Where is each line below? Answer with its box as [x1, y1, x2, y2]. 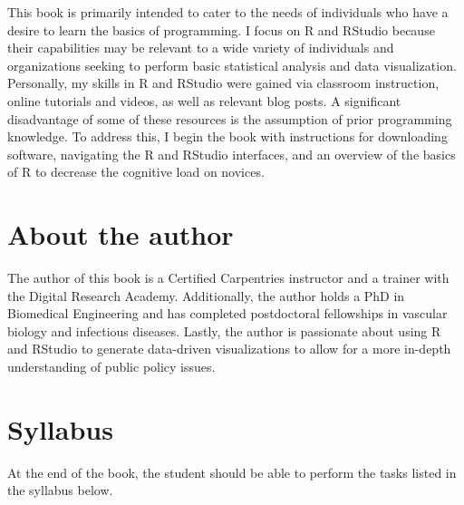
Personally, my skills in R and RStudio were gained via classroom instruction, [7, 73, 440, 92]
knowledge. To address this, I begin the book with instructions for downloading [7, 127, 448, 146]
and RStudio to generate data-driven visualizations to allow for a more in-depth [7, 339, 451, 358]
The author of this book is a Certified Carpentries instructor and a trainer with [7, 268, 449, 287]
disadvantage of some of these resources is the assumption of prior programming [7, 109, 452, 128]
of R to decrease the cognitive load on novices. [7, 162, 265, 181]
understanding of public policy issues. [7, 357, 216, 376]
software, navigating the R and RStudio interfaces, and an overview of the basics [7, 144, 456, 163]
